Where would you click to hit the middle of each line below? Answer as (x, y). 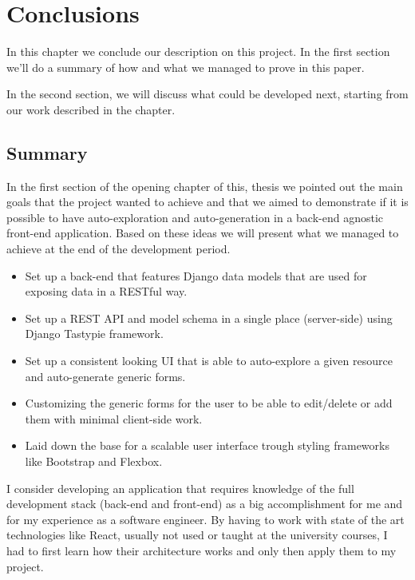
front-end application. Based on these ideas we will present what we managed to (203, 233)
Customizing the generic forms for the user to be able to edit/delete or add (209, 403)
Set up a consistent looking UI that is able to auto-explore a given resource (209, 361)
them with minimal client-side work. (114, 418)
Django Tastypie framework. (94, 334)
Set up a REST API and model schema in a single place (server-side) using (209, 318)
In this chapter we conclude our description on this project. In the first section (198, 52)
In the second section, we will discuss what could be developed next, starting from (207, 94)
